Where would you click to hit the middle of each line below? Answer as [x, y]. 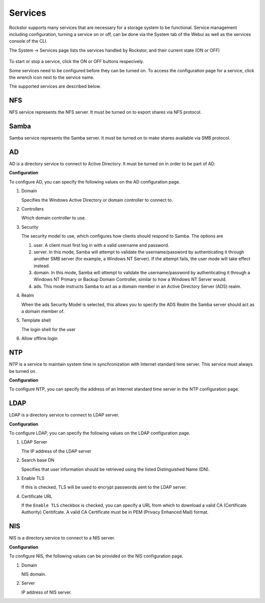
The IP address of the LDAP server [56, 451]
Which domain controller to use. [53, 218]
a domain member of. [43, 311]
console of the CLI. [28, 41]
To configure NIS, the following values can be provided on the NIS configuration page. [96, 556]
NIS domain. [34, 574]
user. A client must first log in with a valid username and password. [101, 245]
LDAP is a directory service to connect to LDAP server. [64, 415]
